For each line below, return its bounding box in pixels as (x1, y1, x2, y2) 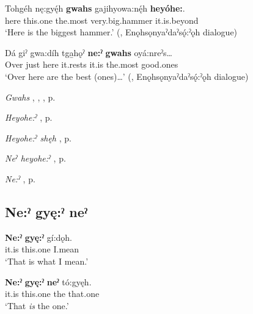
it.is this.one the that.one (5, 287, 100, 300)
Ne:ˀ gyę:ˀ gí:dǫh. (5, 230, 73, 243)
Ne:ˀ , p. (5, 172, 35, 185)
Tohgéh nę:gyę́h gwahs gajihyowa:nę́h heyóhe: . (5, 2, 185, 14)
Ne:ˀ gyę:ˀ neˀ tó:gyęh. (5, 275, 92, 288)
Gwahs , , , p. (5, 90, 56, 103)
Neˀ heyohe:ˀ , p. (5, 152, 66, 165)
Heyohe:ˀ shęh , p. (5, 131, 71, 144)
